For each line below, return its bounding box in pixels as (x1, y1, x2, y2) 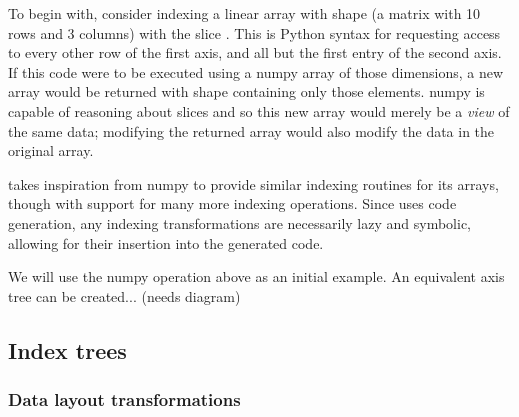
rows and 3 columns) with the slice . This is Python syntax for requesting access (8, 22, 501, 43)
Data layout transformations (8, 387, 241, 412)
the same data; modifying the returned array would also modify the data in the (8, 120, 495, 141)
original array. (8, 140, 94, 161)
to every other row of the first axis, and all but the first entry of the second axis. (8, 42, 502, 63)
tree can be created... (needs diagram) (8, 285, 241, 306)
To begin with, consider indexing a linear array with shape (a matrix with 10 (8, 3, 481, 23)
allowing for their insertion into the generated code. (8, 232, 324, 253)
